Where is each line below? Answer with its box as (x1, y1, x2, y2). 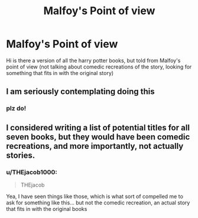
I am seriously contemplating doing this (6, 87, 155, 97)
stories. (6, 150, 35, 160)
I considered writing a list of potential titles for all (6, 122, 190, 132)
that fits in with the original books (6, 205, 87, 212)
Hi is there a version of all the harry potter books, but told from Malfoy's (6, 57, 181, 64)
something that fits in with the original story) (6, 69, 114, 76)
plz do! (6, 105, 27, 113)
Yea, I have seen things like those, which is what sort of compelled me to (6, 193, 183, 200)
